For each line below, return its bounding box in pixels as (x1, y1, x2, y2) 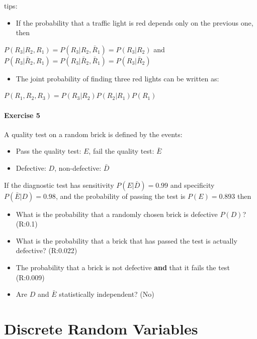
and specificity (170, 179, 215, 190)
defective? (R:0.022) (16, 245, 77, 256)
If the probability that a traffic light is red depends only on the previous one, (16, 17, 253, 28)
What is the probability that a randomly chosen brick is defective (16, 208, 218, 219)
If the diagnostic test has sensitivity (4, 179, 114, 190)
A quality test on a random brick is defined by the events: (4, 129, 183, 139)
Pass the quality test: (16, 146, 81, 156)
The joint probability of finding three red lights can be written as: (16, 73, 219, 83)
